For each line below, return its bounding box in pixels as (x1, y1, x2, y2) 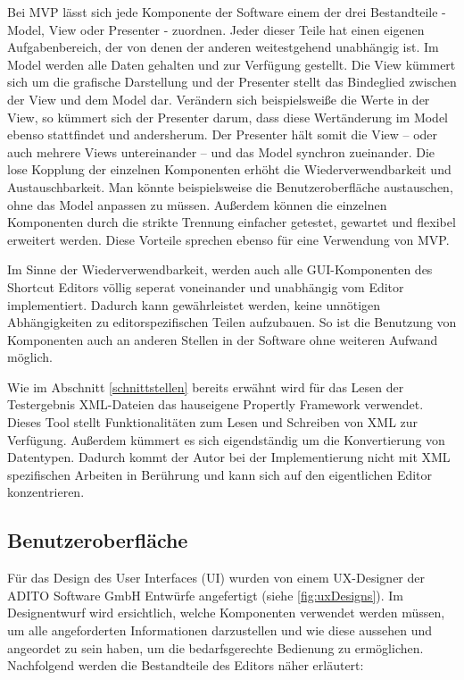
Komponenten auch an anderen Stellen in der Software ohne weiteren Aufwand (7, 330, 438, 348)
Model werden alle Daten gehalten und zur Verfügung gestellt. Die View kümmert (7, 55, 456, 73)
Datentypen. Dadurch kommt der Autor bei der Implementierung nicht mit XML (7, 448, 451, 466)
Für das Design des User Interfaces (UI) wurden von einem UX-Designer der (7, 568, 425, 587)
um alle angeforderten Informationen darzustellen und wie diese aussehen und (7, 621, 433, 640)
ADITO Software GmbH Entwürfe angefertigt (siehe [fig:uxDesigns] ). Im (7, 585, 403, 604)
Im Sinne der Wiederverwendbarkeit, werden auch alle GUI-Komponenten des (7, 260, 433, 279)
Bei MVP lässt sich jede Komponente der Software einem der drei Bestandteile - (7, 3, 446, 21)
